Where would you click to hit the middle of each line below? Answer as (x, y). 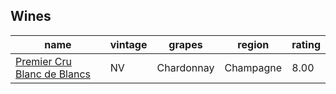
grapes (185, 44)
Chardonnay (185, 67)
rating (306, 44)
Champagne (253, 67)
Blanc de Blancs (53, 74)
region (253, 44)
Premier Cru (44, 61)
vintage (128, 44)
